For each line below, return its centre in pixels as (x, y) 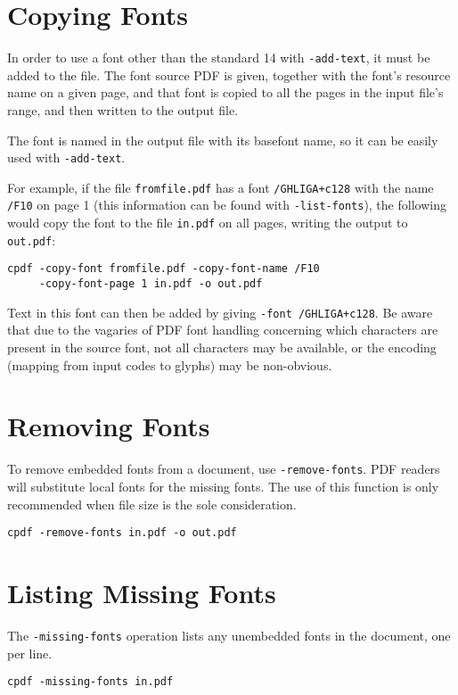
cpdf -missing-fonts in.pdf (90, 682)
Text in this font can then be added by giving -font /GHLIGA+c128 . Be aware (220, 312)
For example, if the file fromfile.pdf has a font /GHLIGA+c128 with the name (221, 187)
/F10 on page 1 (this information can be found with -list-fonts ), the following (227, 205)
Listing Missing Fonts (142, 592)
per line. (30, 653)
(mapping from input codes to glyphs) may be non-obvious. (170, 364)
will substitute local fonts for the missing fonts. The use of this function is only (223, 486)
